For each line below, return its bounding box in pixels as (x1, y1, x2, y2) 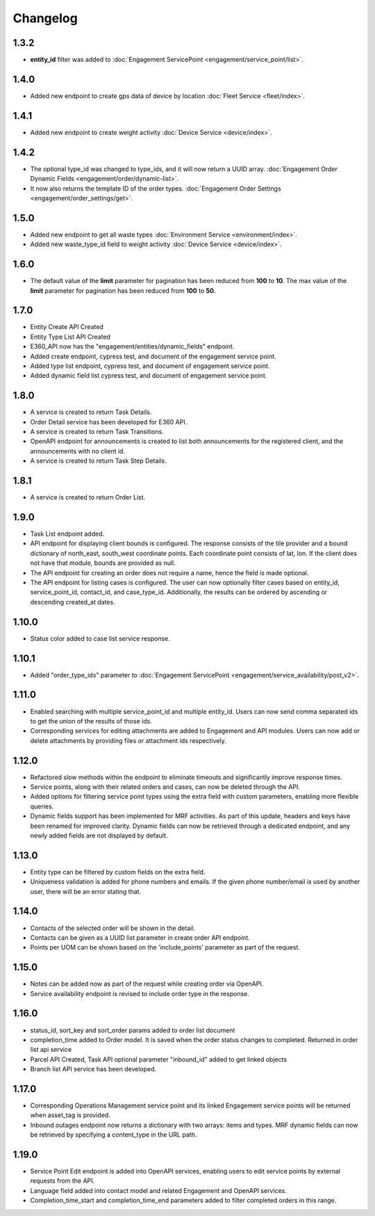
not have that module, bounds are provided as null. (30, 559, 176, 567)
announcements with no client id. (30, 447, 125, 455)
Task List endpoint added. (30, 529, 105, 538)
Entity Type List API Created (30, 333, 111, 341)
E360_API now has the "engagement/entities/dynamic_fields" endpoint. (30, 342, 235, 351)
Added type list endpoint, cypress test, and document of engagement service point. (30, 362, 270, 370)
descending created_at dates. (30, 598, 115, 606)
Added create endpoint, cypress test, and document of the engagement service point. (30, 352, 277, 360)
